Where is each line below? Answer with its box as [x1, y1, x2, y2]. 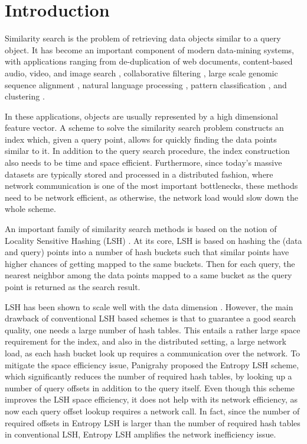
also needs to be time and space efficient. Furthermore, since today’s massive [5, 156, 282, 169]
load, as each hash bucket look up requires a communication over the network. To [5, 346, 301, 359]
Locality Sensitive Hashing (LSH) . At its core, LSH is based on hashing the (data [5, 234, 302, 246]
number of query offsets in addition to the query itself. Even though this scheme [5, 381, 295, 394]
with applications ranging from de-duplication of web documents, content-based [5, 55, 293, 67]
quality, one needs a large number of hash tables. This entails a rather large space [5, 323, 301, 336]
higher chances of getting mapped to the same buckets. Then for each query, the [5, 257, 295, 269]
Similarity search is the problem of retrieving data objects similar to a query [5, 32, 281, 44]
